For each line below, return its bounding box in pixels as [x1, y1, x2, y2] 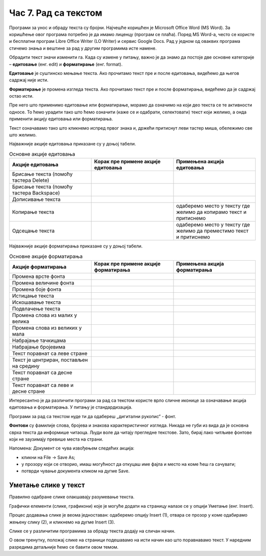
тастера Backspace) [12, 190, 60, 197]
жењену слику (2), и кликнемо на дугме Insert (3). [9, 519, 115, 525]
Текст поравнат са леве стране [12, 350, 88, 357]
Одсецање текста [12, 227, 55, 234]
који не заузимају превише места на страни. [9, 436, 103, 442]
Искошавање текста [12, 299, 61, 306]
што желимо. [9, 132, 37, 138]
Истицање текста [12, 292, 54, 299]
